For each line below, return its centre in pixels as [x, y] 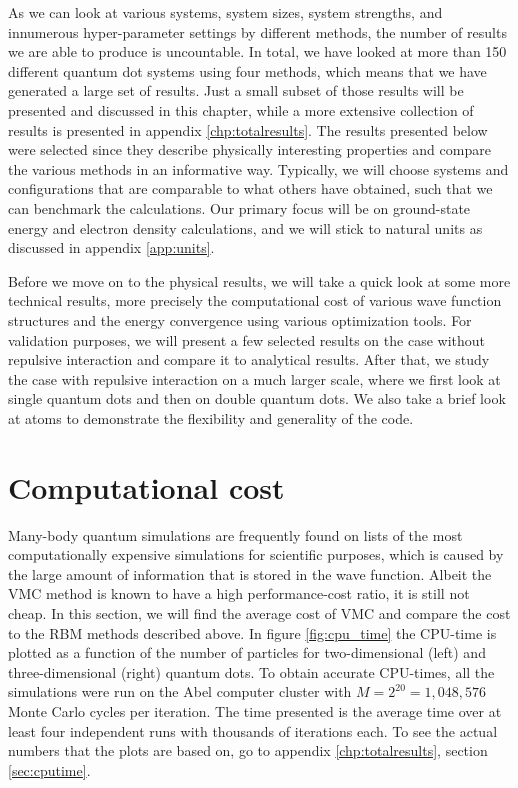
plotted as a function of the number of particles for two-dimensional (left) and [247, 652]
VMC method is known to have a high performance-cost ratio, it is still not [239, 593]
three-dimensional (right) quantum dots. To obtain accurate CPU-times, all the [251, 671]
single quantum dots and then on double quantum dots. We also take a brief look [257, 398]
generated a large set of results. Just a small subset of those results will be [236, 90]
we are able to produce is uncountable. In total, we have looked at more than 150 [257, 51]
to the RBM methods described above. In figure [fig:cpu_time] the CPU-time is [252, 632]
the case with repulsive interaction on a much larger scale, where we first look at [254, 378]
